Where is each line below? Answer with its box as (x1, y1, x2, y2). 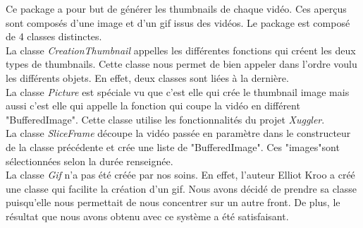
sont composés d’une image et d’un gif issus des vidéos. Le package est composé (6, 15, 350, 30)
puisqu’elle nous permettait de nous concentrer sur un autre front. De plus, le (6, 195, 340, 210)
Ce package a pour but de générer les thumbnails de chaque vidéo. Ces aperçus (6, 1, 347, 16)
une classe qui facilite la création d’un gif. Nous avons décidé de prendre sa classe (6, 181, 357, 196)
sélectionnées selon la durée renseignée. (6, 153, 173, 168)
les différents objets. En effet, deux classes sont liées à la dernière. (6, 70, 289, 85)
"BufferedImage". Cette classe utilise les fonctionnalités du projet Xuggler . (6, 112, 325, 126)
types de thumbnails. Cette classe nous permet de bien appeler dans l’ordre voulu (6, 56, 357, 71)
